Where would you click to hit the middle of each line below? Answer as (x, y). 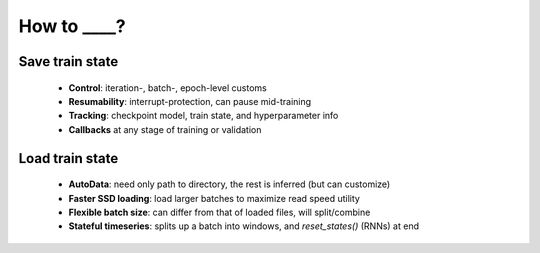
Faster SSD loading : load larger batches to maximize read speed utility (214, 198)
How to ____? (72, 26)
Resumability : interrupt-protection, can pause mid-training (190, 101)
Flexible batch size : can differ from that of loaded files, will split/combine (219, 212)
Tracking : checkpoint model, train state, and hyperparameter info (203, 116)
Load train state (68, 158)
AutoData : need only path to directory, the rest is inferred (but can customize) (229, 184)
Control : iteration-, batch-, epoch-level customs (167, 87)
